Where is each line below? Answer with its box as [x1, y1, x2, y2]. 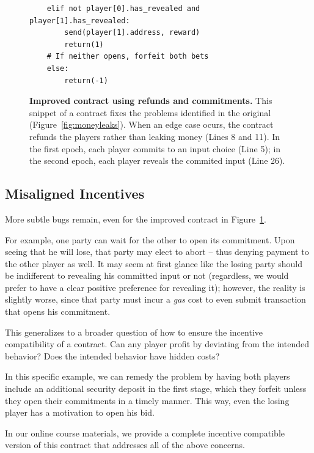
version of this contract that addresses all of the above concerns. [5, 438, 245, 451]
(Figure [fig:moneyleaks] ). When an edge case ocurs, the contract [29, 118, 274, 131]
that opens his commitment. [5, 305, 111, 318]
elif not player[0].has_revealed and [46, 4, 200, 13]
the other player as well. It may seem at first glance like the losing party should [5, 257, 302, 270]
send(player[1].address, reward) [64, 28, 200, 37]
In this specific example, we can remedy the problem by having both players [5, 370, 290, 383]
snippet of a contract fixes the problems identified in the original [29, 106, 271, 119]
